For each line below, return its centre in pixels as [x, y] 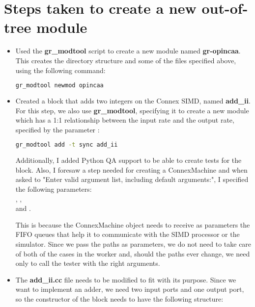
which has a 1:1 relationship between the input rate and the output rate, [125, 120]
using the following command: [60, 70]
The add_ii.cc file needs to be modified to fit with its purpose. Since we [126, 279]
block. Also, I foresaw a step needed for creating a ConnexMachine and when [131, 169]
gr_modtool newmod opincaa [59, 86]
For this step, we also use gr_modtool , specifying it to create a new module [132, 110]
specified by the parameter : [57, 129]
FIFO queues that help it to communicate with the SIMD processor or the [127, 234]
